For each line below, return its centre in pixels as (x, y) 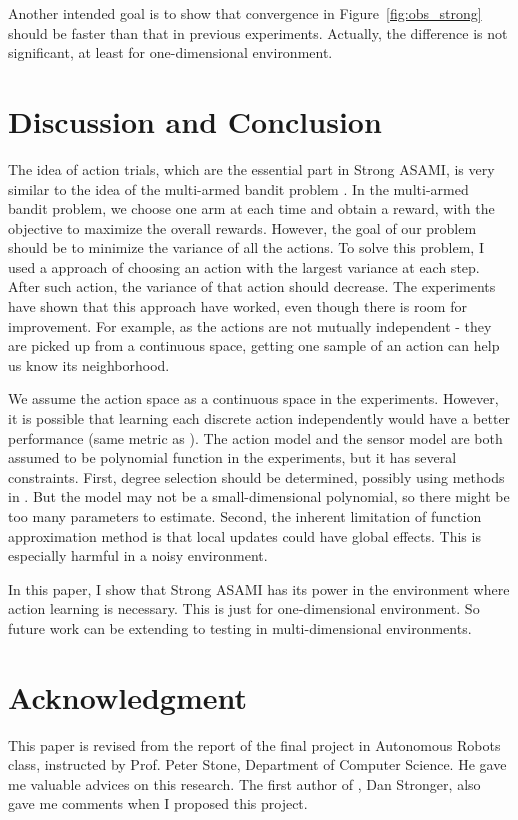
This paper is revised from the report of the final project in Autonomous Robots (254, 744)
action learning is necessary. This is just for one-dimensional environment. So (244, 608)
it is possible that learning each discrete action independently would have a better (259, 418)
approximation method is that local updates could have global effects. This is (244, 535)
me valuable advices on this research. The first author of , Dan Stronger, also (244, 783)
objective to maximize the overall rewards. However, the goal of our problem (242, 227)
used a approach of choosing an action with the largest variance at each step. (244, 266)
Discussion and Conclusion (195, 120)
